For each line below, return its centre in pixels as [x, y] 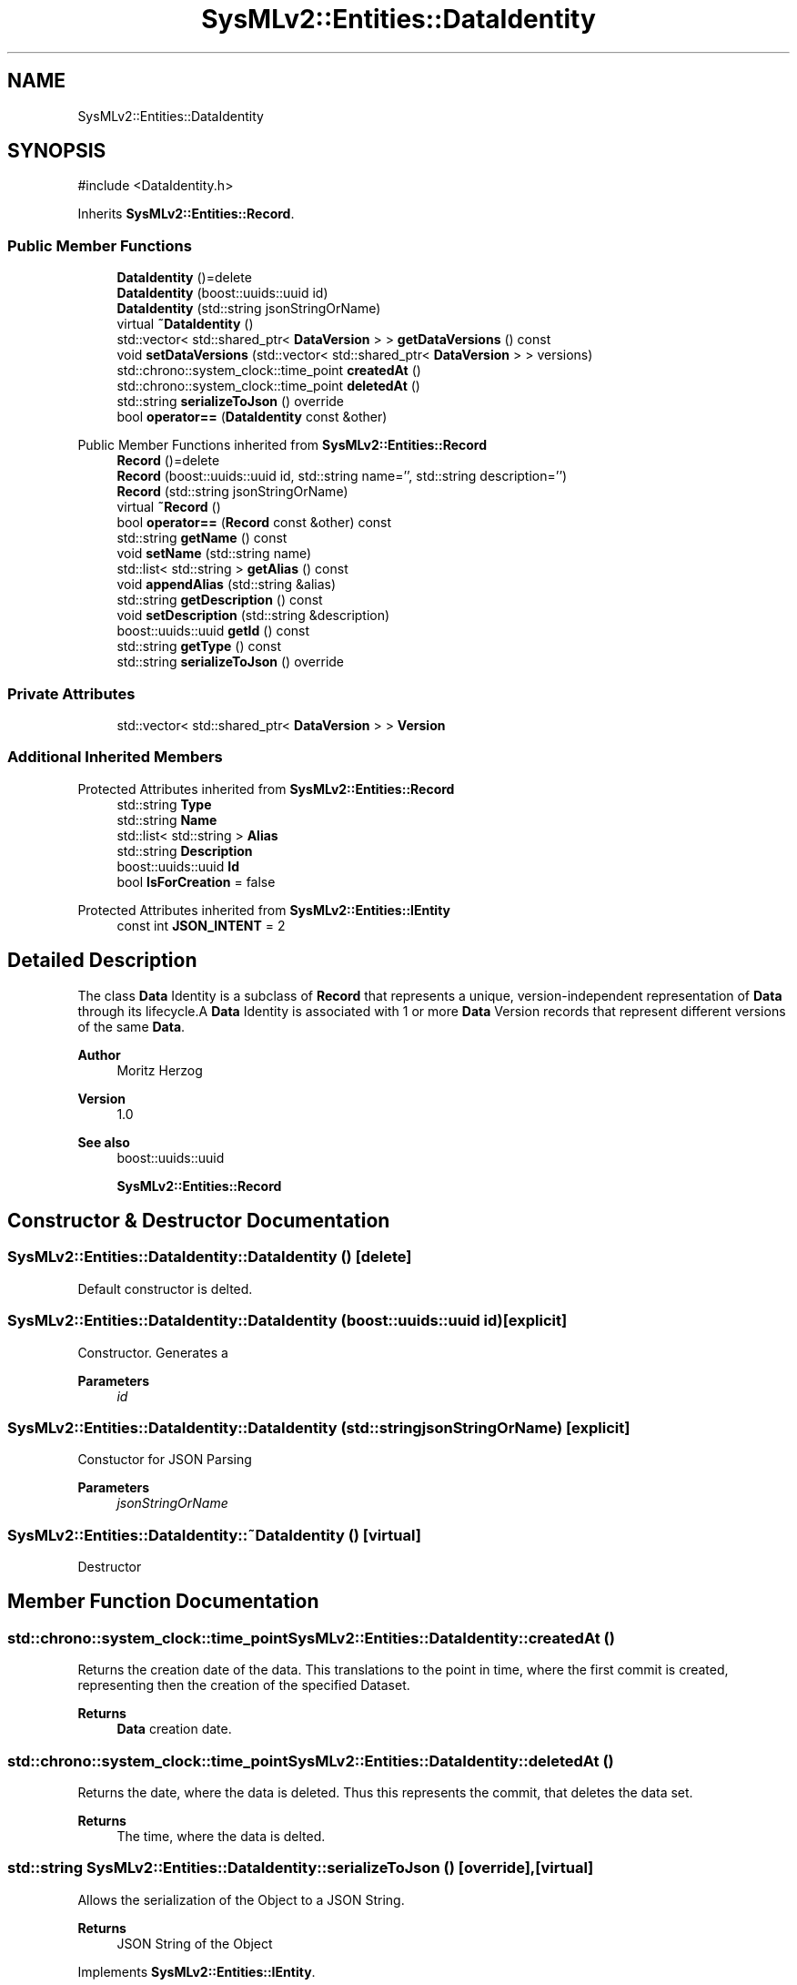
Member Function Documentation [163, 1602]
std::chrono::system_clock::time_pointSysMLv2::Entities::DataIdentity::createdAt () [311, 1638]
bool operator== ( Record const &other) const [254, 523]
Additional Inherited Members [115, 757]
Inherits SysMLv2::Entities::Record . [186, 214]
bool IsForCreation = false [196, 881]
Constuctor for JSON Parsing [165, 1460]
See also [104, 1142]
